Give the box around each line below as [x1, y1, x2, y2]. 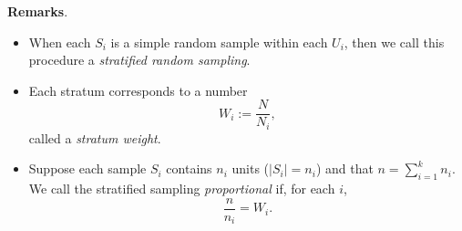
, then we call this [344, 32, 445, 51]
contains [166, 159, 212, 178]
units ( [231, 159, 270, 178]
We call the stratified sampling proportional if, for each [28, 179, 335, 198]
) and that [315, 159, 374, 178]
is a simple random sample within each [110, 32, 328, 51]
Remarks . [7, 2, 68, 20]
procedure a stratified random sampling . [28, 50, 251, 69]
